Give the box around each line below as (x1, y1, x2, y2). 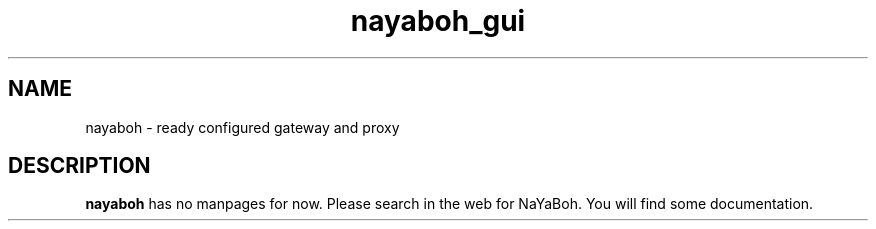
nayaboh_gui (350, 4, 526, 38)
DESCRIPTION (8, 153, 151, 179)
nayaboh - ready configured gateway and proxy (85, 118, 400, 136)
